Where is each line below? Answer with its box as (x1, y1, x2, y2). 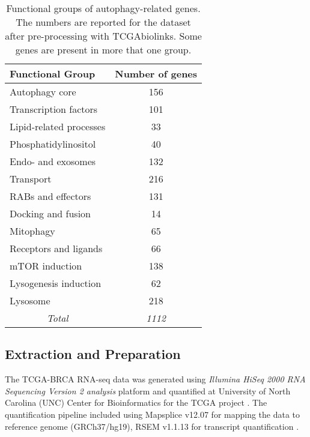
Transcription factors (10, 102, 98, 116)
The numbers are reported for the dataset (16, 15, 191, 29)
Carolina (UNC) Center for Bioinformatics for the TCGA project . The (5, 396, 267, 409)
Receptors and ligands (10, 241, 103, 255)
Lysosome (10, 294, 50, 307)
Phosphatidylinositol (10, 137, 96, 151)
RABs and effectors (10, 189, 91, 203)
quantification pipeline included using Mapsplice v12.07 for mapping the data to (5, 408, 300, 420)
